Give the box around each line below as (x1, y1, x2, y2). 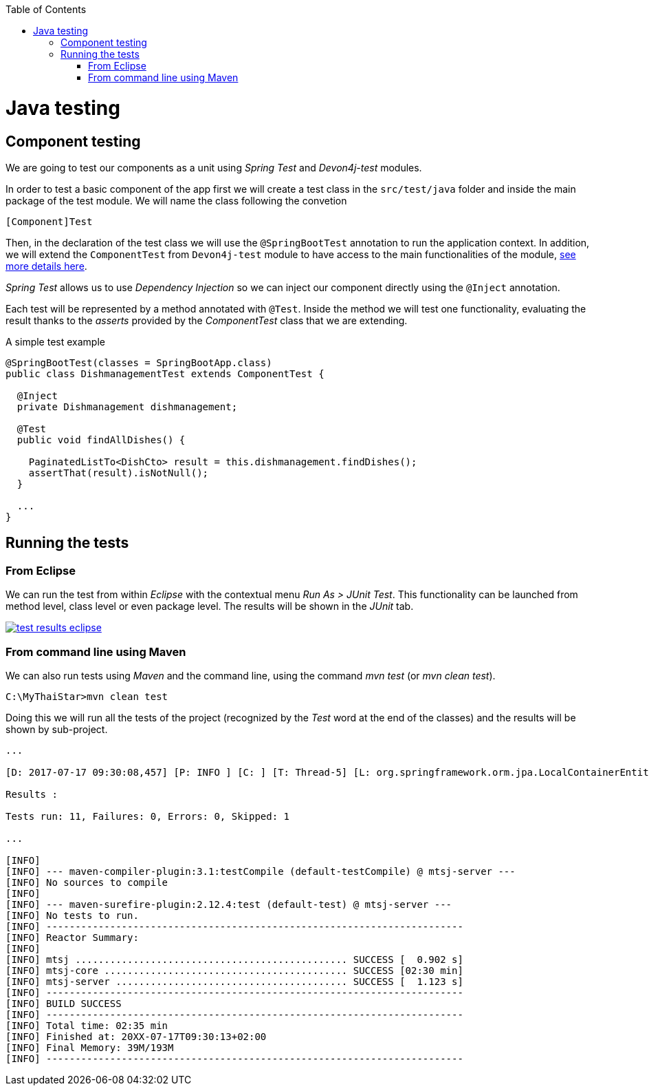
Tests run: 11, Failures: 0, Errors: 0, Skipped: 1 (5, 810, 290, 822)
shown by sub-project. (5, 723, 108, 735)
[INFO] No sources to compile (5, 876, 168, 888)
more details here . (5, 259, 87, 272)
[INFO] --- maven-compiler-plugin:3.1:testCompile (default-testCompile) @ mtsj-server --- (5, 865, 516, 877)
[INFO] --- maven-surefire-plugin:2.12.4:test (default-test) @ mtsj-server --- (5, 898, 452, 910)
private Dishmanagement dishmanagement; (16, 401, 238, 412)
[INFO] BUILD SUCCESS (5, 997, 122, 1009)
